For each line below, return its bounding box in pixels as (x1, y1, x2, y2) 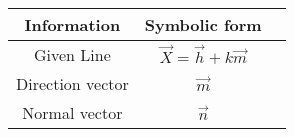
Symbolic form (144, 13, 262, 36)
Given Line (33, 43, 111, 66)
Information (24, 13, 121, 36)
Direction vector (16, 72, 129, 95)
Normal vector (22, 101, 123, 124)
